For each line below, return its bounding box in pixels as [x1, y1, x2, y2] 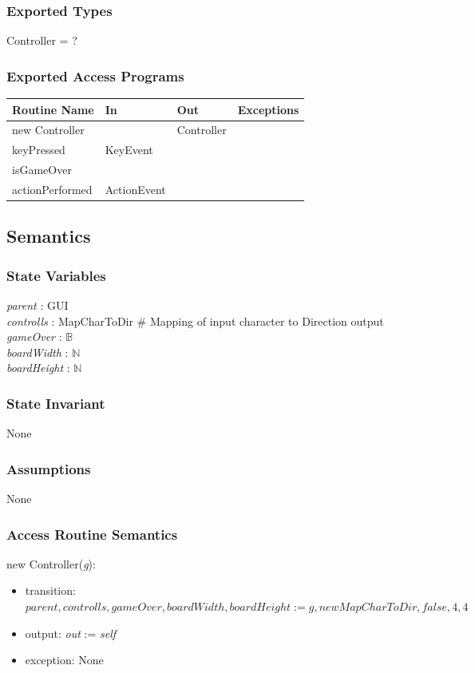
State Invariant [6, 393, 105, 413]
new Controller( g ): [6, 555, 96, 572]
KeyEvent [105, 141, 153, 158]
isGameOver [12, 161, 72, 178]
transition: [25, 582, 76, 599]
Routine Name [12, 101, 94, 117]
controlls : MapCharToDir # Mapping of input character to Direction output [6, 312, 384, 329]
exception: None [25, 651, 104, 668]
